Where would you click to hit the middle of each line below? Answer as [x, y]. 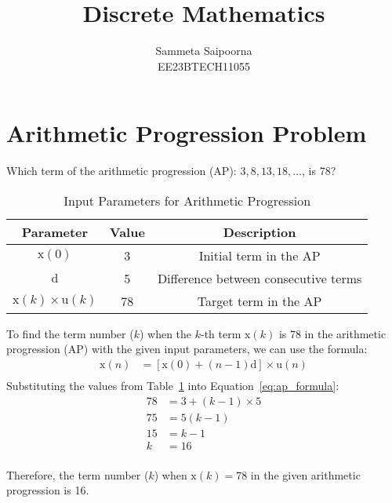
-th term [221, 333]
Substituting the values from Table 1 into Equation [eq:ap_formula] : [173, 386]
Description [260, 231]
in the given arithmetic [305, 474]
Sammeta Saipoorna [204, 51]
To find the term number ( [70, 333]
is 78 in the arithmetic [332, 333]
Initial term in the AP [260, 255]
